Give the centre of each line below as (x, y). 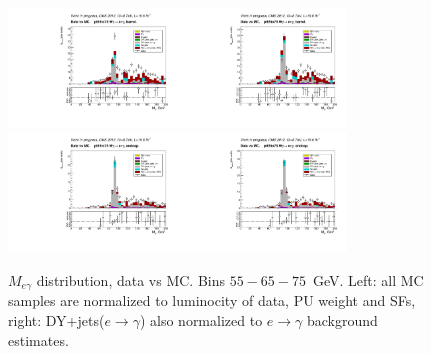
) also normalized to (201, 319)
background (342, 319)
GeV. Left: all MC (368, 279)
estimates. (38, 339)
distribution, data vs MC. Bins (131, 279)
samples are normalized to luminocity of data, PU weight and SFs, (212, 300)
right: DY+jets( (56, 319)
